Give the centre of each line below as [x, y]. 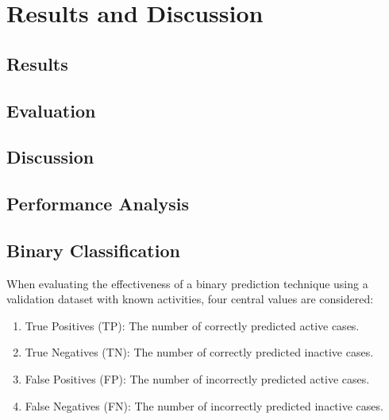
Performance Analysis [98, 204]
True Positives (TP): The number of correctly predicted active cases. [192, 325]
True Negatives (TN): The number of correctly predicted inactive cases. [199, 352]
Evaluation [51, 110]
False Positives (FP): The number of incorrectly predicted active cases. [197, 379]
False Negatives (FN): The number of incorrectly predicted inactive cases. [204, 405]
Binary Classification [93, 250]
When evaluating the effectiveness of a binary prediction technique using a [187, 283]
